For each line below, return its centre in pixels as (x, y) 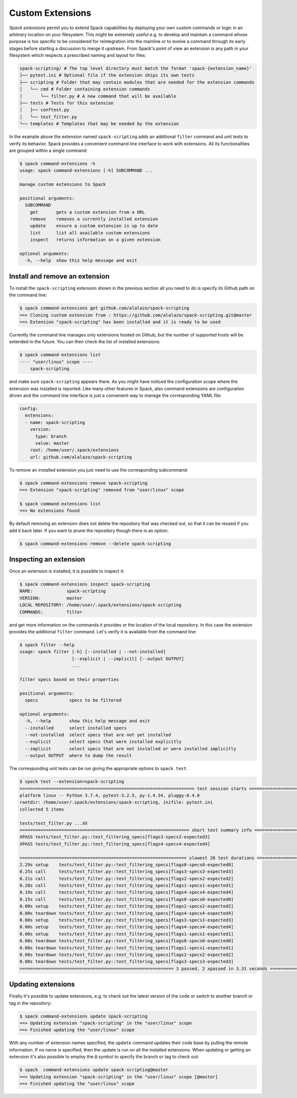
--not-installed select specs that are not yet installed (98, 735)
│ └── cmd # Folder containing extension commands (85, 89)
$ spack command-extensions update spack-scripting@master (94, 1070)
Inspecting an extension (47, 559)
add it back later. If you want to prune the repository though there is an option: (89, 530)
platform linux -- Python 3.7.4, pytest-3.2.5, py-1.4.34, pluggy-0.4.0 (110, 796)
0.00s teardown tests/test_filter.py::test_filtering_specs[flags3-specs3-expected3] (126, 962)
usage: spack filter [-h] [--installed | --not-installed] (93, 652)
